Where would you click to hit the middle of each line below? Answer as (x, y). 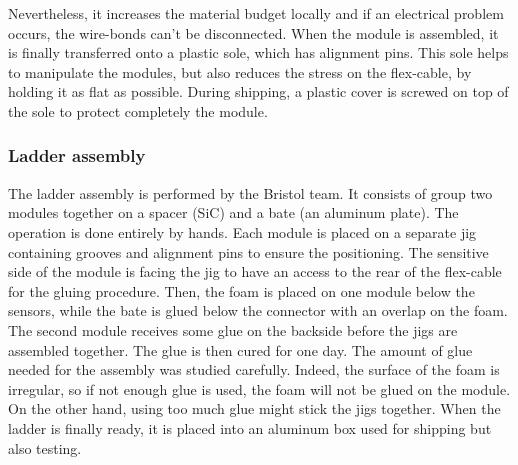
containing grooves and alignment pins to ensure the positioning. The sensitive (248, 251)
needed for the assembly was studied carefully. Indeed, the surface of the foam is (254, 369)
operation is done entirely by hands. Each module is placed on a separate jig (242, 231)
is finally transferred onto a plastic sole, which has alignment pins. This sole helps (258, 52)
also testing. (45, 447)
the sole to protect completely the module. (138, 110)
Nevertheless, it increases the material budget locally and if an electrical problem (256, 13)
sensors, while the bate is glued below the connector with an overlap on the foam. (258, 310)
